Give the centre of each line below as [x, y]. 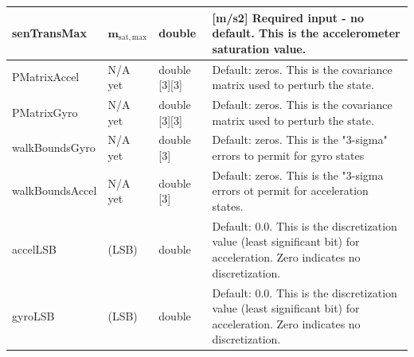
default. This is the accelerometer [306, 33]
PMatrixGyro [45, 112]
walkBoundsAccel [55, 190]
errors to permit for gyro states [288, 155]
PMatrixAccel [46, 77]
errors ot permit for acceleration [290, 190]
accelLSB [34, 249]
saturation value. [259, 48]
